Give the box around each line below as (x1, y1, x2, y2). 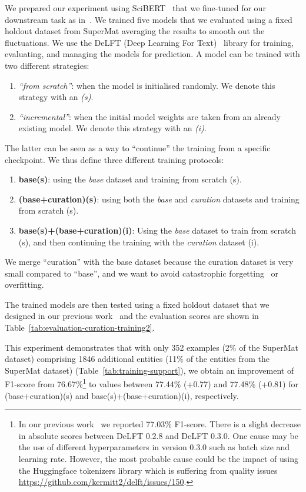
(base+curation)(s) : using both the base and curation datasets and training (18, 192, 300, 205)
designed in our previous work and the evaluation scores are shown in (5, 310, 259, 322)
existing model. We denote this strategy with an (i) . (18, 122, 207, 134)
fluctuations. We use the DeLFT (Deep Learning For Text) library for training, (5, 36, 294, 48)
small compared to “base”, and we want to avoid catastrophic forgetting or (5, 267, 279, 279)
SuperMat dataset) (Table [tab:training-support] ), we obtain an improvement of (5, 364, 294, 376)
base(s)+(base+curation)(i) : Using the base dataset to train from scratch (18, 224, 297, 236)
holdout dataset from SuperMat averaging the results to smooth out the (5, 25, 265, 37)
